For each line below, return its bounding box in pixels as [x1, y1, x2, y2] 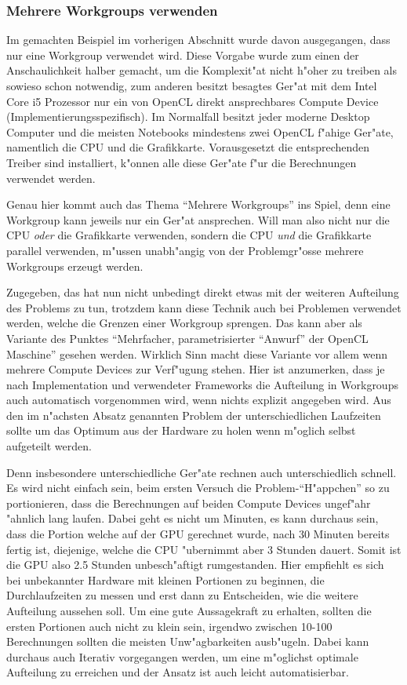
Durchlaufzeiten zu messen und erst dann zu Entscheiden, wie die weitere [6, 587, 358, 603]
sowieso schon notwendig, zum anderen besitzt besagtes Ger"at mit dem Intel [6, 78, 377, 93]
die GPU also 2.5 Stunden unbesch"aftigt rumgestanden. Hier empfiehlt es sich [6, 556, 384, 573]
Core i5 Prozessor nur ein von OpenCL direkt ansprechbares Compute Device [6, 93, 379, 109]
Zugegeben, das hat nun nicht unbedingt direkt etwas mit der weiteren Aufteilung [6, 284, 399, 301]
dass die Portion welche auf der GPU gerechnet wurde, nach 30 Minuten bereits [6, 526, 390, 542]
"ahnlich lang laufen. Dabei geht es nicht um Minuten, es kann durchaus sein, [6, 510, 379, 527]
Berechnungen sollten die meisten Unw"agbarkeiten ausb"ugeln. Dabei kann [6, 633, 369, 650]
